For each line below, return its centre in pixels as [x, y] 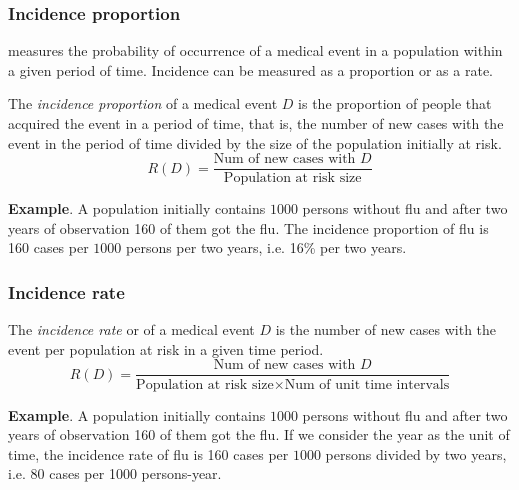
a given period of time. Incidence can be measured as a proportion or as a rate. [251, 69]
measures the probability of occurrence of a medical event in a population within [255, 50]
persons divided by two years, [416, 453]
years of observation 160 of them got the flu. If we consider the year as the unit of [259, 434]
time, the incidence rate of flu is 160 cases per [148, 453]
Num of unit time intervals [367, 384]
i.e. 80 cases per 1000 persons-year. [115, 473]
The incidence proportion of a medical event [143, 103]
